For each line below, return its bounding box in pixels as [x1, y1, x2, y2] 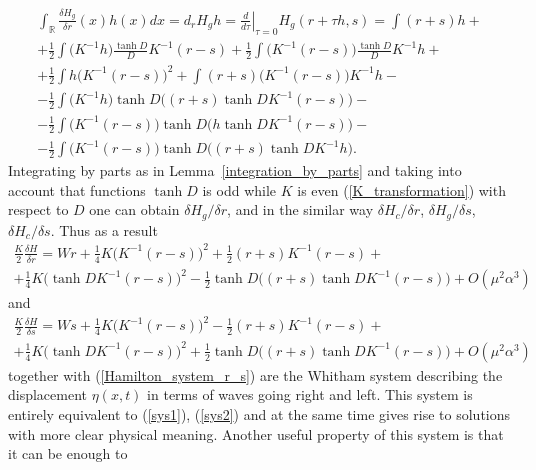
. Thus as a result [50, 219, 158, 240]
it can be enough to [8, 443, 128, 464]
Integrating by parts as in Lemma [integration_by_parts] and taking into [8, 160, 462, 181]
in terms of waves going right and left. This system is [147, 384, 473, 405]
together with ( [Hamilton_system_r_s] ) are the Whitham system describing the [8, 364, 503, 385]
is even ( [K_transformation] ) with [297, 179, 506, 200]
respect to [8, 199, 69, 220]
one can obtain [89, 199, 180, 220]
